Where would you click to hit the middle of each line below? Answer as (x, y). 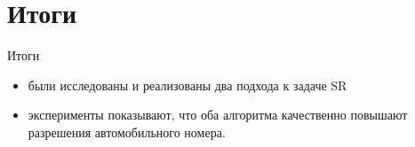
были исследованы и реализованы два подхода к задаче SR (188, 85)
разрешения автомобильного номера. (127, 132)
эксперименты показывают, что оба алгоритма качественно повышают (218, 115)
